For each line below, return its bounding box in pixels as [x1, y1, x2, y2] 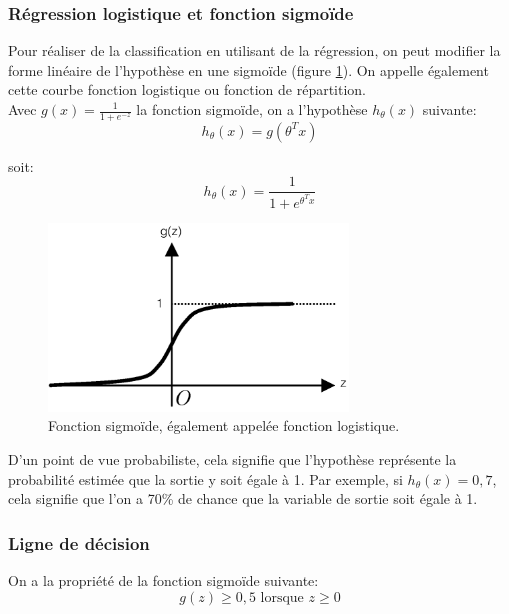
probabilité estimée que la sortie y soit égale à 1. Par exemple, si [8, 468, 403, 489]
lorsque [260, 590, 304, 605]
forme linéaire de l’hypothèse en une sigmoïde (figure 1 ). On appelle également [8, 59, 489, 80]
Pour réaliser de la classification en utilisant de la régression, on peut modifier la [8, 40, 501, 61]
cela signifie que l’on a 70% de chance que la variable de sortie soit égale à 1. [8, 488, 478, 509]
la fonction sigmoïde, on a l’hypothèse [136, 99, 368, 119]
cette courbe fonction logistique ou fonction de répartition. [8, 79, 367, 100]
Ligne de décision [8, 530, 150, 555]
